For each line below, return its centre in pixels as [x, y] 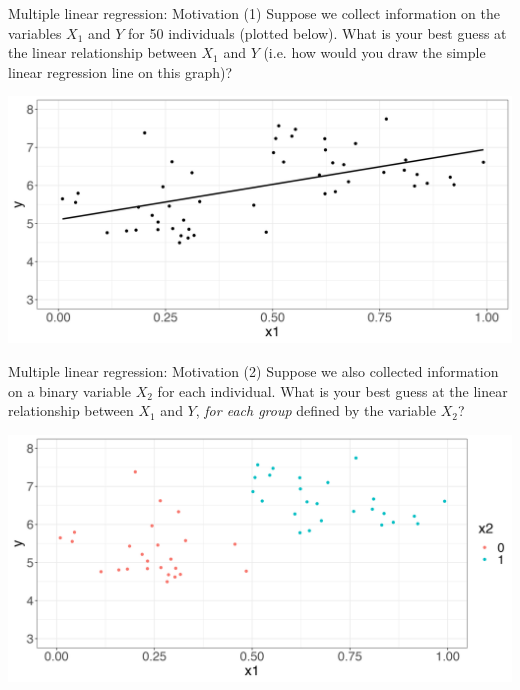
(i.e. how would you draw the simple [374, 52]
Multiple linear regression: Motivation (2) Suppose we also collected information [253, 371]
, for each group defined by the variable [315, 410]
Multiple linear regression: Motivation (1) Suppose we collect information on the [254, 13]
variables [35, 32]
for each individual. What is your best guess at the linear [332, 390]
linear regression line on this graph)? [120, 71]
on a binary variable [69, 390]
